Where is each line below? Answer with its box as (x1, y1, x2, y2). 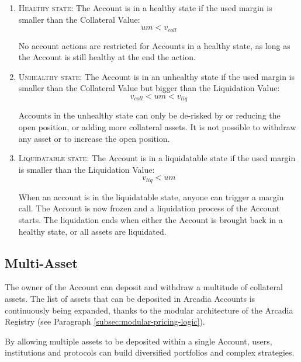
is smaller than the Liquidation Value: (18, 163, 155, 175)
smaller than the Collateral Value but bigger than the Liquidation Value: (18, 82, 280, 94)
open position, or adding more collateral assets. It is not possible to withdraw (18, 121, 296, 133)
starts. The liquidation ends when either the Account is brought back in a (18, 214, 283, 226)
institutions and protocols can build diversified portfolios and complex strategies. (5, 346, 295, 358)
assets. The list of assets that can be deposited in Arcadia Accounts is (5, 293, 255, 305)
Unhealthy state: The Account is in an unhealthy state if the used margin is (18, 70, 295, 82)
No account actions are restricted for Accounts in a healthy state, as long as (18, 39, 290, 51)
